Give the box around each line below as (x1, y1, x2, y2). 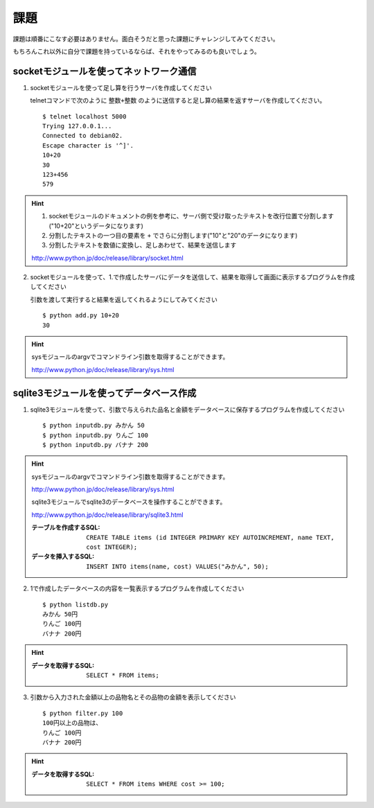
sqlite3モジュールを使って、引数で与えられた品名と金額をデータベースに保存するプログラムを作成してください (30, 405, 345, 414)
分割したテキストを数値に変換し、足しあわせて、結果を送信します (48, 241, 237, 249)
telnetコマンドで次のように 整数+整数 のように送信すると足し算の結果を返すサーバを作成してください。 (30, 96, 326, 105)
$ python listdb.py (42, 600, 109, 608)
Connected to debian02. (42, 132, 123, 140)
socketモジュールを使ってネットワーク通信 (12, 65, 197, 77)
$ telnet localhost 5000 (42, 112, 127, 121)
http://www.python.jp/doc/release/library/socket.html (31, 254, 184, 262)
